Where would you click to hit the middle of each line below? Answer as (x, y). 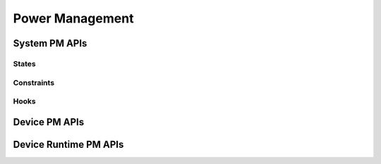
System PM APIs (50, 43)
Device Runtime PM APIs (68, 144)
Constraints (34, 82)
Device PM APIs (49, 122)
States (25, 63)
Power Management (73, 18)
